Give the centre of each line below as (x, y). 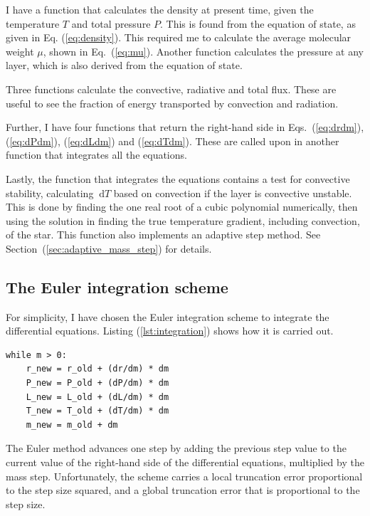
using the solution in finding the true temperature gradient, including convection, (183, 220)
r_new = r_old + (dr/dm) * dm (97, 369)
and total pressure (111, 23)
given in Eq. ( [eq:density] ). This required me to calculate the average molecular (179, 37)
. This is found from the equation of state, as (258, 23)
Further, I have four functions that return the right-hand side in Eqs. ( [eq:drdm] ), (185, 127)
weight (20, 51)
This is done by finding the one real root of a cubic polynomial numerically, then (182, 207)
